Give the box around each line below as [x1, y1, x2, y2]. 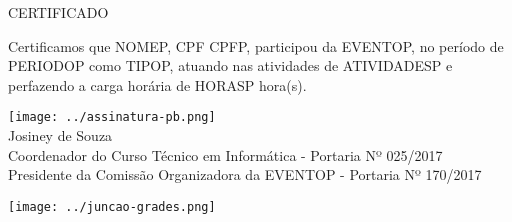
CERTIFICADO [8, 2, 109, 22]
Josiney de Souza [8, 125, 113, 146]
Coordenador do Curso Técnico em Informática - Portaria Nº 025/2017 [8, 144, 443, 165]
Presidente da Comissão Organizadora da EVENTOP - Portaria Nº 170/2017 [8, 164, 482, 185]
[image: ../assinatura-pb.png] [8, 110, 216, 125]
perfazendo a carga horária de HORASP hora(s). [8, 74, 307, 95]
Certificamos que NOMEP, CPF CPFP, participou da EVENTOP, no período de [8, 35, 504, 56]
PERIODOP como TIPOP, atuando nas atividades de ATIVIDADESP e [8, 55, 453, 76]
